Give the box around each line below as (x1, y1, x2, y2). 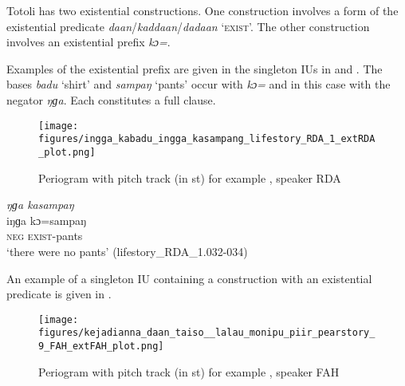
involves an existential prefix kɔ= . (6, 33, 171, 50)
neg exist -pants (6, 227, 83, 244)
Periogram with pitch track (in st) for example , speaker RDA (38, 169, 341, 186)
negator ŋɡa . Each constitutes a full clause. (6, 91, 216, 108)
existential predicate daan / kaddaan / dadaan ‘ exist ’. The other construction (6, 18, 370, 34)
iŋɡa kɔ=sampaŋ (6, 211, 87, 228)
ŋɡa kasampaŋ (6, 196, 74, 213)
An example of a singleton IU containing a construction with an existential (6, 270, 372, 286)
